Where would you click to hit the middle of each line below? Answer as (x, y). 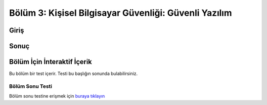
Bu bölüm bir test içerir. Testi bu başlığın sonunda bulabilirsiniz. (73, 73)
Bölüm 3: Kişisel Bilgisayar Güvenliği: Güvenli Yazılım (121, 13)
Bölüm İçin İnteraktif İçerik (51, 62)
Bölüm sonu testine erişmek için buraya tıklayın (57, 96)
